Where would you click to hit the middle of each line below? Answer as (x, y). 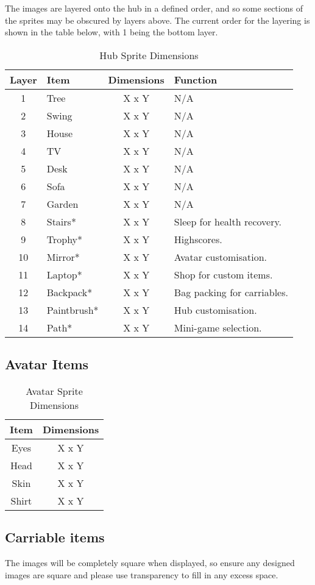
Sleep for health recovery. (228, 221)
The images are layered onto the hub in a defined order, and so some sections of (154, 8)
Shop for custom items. (223, 274)
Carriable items (55, 537)
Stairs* (61, 221)
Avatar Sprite (54, 391)
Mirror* (63, 257)
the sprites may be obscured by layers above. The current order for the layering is (157, 20)
